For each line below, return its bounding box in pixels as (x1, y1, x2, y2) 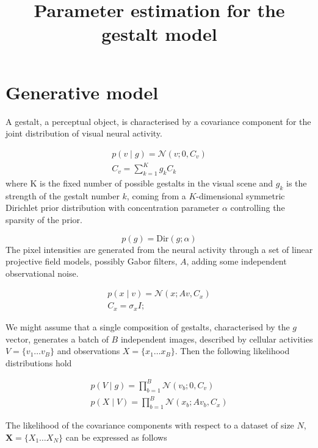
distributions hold (5, 356, 72, 369)
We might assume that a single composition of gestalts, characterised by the (5, 320, 290, 333)
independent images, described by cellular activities (120, 332, 313, 345)
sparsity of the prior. (5, 213, 82, 226)
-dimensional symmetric (196, 189, 285, 202)
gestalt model (101, 21, 217, 46)
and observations (57, 344, 120, 357)
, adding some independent (186, 255, 287, 268)
